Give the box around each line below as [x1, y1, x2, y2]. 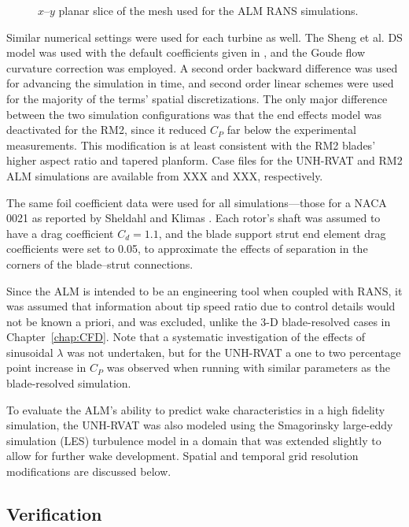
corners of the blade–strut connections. [6, 255, 193, 272]
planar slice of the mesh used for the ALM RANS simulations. [58, 2, 359, 18]
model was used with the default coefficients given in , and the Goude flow [6, 44, 366, 61]
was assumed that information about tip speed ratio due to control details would [6, 298, 396, 314]
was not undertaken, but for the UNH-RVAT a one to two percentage [67, 343, 401, 360]
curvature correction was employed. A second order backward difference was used [6, 59, 398, 76]
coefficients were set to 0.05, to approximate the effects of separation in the [6, 240, 368, 257]
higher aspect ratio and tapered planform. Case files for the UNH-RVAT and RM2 [6, 152, 403, 169]
